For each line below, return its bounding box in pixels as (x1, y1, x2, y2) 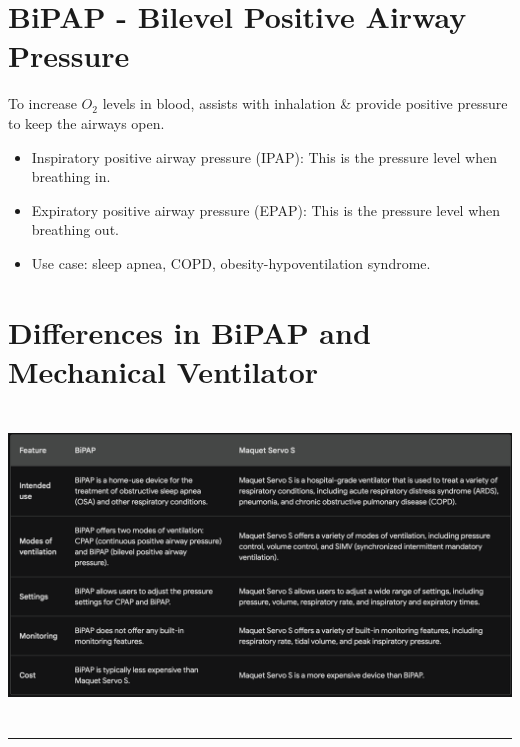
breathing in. (31, 166, 111, 187)
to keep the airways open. (8, 112, 165, 133)
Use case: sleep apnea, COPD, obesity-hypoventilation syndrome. (31, 252, 431, 273)
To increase (8, 93, 77, 114)
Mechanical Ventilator (8, 350, 319, 391)
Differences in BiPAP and (8, 311, 371, 352)
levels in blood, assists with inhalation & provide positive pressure (102, 93, 508, 114)
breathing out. (31, 219, 119, 240)
